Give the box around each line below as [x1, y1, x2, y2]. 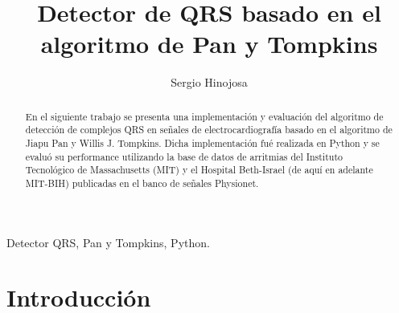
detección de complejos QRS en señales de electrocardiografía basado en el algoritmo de [25, 123, 393, 136]
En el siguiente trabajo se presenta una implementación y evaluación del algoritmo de [25, 109, 384, 123]
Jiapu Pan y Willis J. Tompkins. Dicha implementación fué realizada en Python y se [25, 136, 380, 150]
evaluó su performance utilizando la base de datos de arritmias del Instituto [25, 149, 343, 163]
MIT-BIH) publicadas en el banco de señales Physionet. [25, 176, 259, 189]
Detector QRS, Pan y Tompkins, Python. [6, 234, 210, 250]
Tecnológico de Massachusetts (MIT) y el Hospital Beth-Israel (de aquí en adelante [25, 163, 373, 177]
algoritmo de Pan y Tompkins [40, 27, 378, 60]
